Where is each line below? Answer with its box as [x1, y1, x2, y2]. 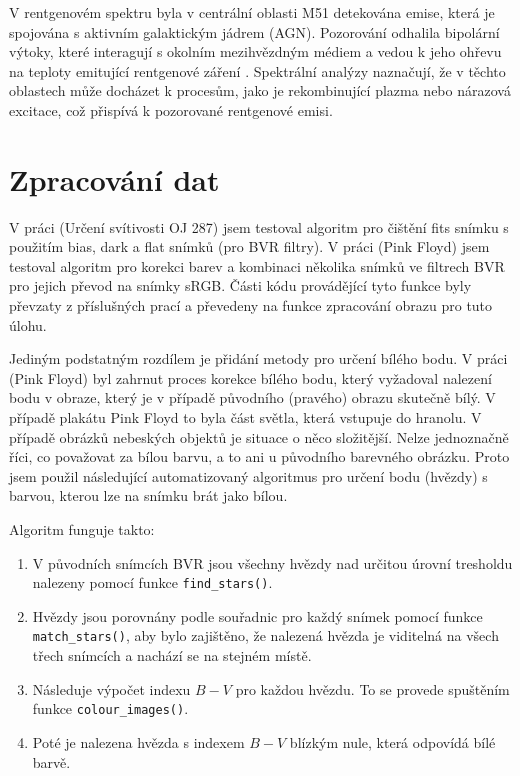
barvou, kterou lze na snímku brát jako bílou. [9, 485, 288, 506]
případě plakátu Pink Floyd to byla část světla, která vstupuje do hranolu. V [9, 407, 482, 428]
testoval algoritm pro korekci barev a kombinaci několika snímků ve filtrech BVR [9, 255, 505, 276]
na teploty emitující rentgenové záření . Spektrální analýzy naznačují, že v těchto [9, 60, 506, 81]
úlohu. [9, 314, 47, 335]
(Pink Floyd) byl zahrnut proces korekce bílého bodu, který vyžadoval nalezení [9, 367, 492, 388]
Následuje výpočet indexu [32, 678, 191, 699]
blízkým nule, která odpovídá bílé [289, 731, 496, 752]
